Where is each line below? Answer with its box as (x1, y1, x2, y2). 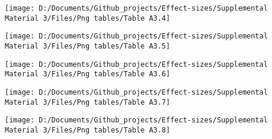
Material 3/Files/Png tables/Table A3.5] (5, 41, 171, 50)
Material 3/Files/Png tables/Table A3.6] (5, 70, 171, 79)
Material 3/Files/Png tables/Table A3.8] (5, 125, 171, 134)
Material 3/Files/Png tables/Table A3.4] (5, 14, 171, 22)
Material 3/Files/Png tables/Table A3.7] (5, 98, 171, 106)
